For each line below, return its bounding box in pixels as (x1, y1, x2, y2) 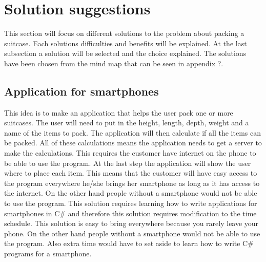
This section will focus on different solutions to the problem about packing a (4, 28, 244, 39)
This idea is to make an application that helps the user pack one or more (4, 107, 233, 118)
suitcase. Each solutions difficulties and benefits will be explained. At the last (4, 38, 247, 48)
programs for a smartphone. (4, 248, 92, 259)
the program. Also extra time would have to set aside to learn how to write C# (4, 238, 254, 249)
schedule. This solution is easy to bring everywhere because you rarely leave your (4, 218, 259, 229)
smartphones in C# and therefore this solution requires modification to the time (4, 208, 257, 218)
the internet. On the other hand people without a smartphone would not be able (4, 188, 257, 198)
